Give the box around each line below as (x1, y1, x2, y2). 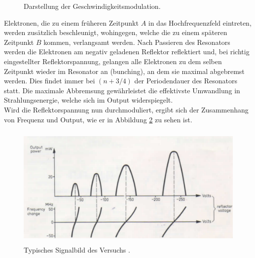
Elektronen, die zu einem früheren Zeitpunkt (4, 17, 139, 28)
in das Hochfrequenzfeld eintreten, (148, 17, 252, 28)
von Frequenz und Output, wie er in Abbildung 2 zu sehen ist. (4, 114, 192, 124)
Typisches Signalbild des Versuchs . (24, 245, 130, 255)
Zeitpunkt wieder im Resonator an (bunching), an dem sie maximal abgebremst (4, 66, 245, 76)
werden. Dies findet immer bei (4, 75, 95, 86)
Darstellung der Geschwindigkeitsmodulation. (24, 1, 161, 11)
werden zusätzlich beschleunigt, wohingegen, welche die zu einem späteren (4, 27, 227, 37)
